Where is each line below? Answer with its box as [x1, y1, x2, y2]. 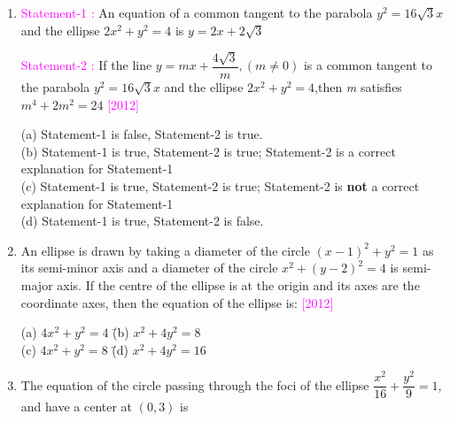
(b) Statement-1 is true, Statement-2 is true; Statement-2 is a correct [20, 142, 396, 160]
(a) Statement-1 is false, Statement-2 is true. [20, 125, 263, 143]
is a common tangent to [303, 56, 433, 74]
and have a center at [20, 397, 133, 416]
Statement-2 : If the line [20, 56, 152, 74]
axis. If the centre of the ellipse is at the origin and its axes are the [57, 275, 420, 294]
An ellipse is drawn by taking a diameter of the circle [20, 241, 310, 259]
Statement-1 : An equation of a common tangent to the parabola [20, 4, 373, 21]
